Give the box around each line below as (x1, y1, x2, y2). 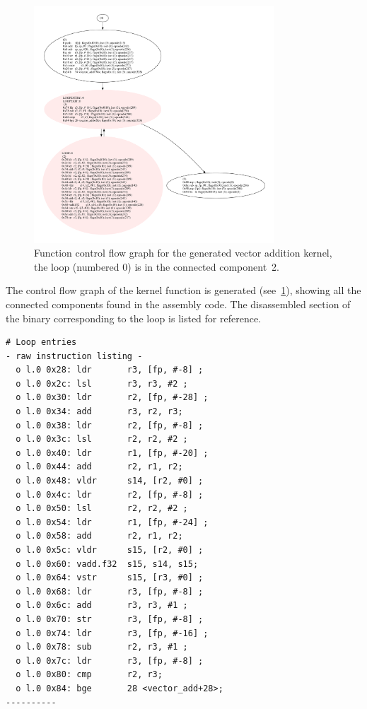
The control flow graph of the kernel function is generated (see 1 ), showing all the (6, 283, 361, 298)
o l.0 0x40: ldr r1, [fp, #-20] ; (16, 447, 209, 458)
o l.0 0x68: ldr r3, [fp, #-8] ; (16, 586, 204, 597)
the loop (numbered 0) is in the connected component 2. (34, 259, 280, 274)
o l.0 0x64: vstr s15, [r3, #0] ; (16, 573, 204, 583)
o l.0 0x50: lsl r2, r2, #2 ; (16, 503, 188, 514)
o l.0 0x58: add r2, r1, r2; (16, 531, 183, 541)
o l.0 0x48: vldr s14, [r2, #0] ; (16, 476, 204, 486)
